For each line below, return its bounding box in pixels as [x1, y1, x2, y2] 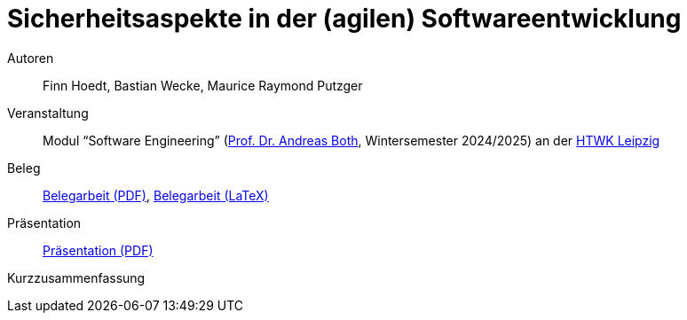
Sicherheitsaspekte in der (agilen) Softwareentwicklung [7, 4, 682, 34]
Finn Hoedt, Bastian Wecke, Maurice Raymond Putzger [43, 77, 363, 93]
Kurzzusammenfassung [7, 269, 146, 285]
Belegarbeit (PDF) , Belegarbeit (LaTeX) [43, 187, 269, 203]
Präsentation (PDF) [43, 242, 154, 258]
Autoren [7, 50, 54, 66]
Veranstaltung [7, 105, 89, 121]
